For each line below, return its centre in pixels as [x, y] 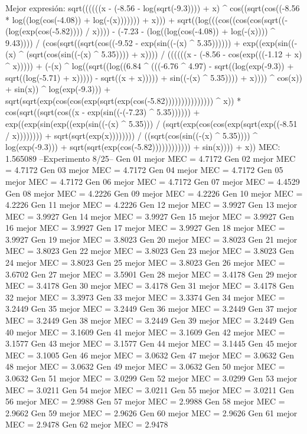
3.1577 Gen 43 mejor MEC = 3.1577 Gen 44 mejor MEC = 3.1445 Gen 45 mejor [151, 343]
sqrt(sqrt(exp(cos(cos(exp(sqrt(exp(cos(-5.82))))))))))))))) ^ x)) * [123, 100]
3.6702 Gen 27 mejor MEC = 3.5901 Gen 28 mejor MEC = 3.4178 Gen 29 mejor [151, 274]
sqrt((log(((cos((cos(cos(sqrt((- [233, 19]
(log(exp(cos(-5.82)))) [44, 31]
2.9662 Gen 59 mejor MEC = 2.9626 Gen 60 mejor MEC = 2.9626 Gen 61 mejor [151, 412]
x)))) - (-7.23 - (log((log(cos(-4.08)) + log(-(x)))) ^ [184, 31]
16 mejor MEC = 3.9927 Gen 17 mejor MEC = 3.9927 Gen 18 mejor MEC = [145, 228]
